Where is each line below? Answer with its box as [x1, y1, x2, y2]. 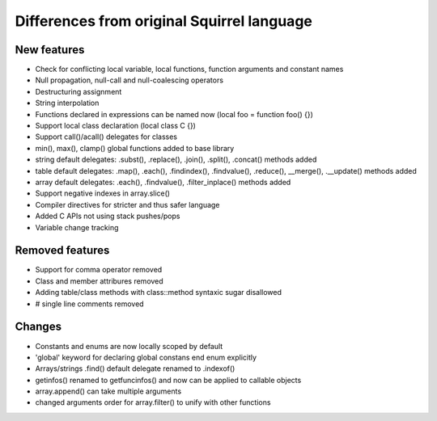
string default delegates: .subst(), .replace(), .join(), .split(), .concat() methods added [35, 154, 317, 165]
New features [15, 43, 85, 57]
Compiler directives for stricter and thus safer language [35, 200, 220, 209]
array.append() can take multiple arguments [35, 386, 182, 396]
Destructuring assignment [35, 86, 122, 96]
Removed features [15, 243, 110, 258]
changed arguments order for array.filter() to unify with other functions [35, 398, 271, 407]
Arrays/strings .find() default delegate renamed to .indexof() [35, 364, 235, 373]
